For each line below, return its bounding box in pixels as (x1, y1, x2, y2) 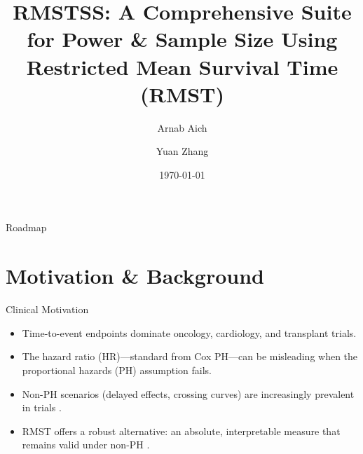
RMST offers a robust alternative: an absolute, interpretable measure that (22, 423, 341, 438)
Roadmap (6, 220, 47, 235)
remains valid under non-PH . (22, 437, 150, 452)
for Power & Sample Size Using (27, 25, 338, 53)
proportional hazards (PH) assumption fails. (22, 362, 212, 377)
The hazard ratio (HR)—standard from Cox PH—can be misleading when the (22, 349, 358, 364)
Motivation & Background (6, 261, 265, 290)
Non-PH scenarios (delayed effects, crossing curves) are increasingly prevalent (22, 386, 355, 401)
